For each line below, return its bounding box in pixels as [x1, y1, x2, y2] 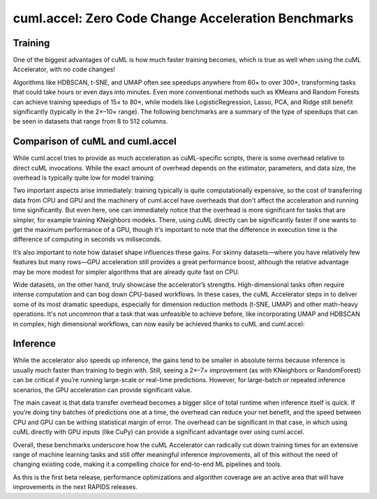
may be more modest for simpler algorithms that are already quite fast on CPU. [13, 268, 240, 276]
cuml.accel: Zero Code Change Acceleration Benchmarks [13, 10, 354, 26]
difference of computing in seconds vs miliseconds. [13, 235, 162, 244]
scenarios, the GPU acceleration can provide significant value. [13, 385, 192, 394]
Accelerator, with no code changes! [13, 65, 115, 73]
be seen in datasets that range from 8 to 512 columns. [13, 117, 168, 126]
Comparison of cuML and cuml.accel [13, 136, 177, 147]
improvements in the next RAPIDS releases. [13, 483, 138, 491]
